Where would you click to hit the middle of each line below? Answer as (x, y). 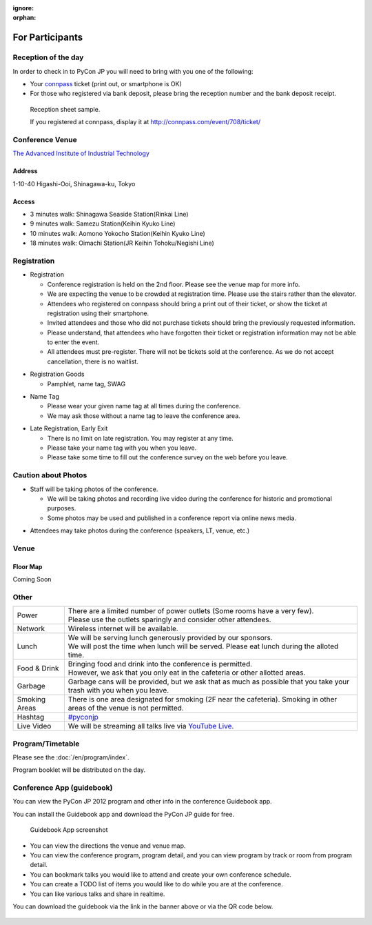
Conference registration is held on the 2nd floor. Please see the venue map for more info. (174, 284)
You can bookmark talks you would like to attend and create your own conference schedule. (161, 874)
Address (25, 171)
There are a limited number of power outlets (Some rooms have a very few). (191, 611)
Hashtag (31, 717)
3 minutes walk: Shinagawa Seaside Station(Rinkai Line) (109, 215)
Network (31, 629)
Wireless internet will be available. (123, 629)
